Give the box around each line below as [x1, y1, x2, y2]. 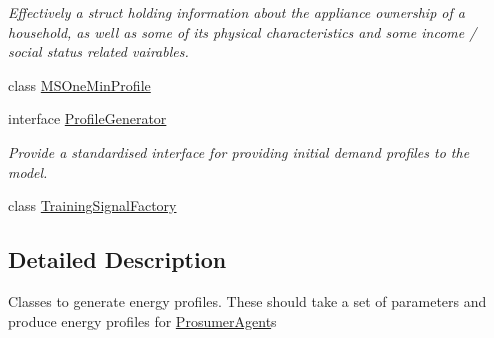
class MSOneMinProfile [8, 74, 151, 95]
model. [8, 161, 48, 182]
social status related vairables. [8, 41, 189, 62]
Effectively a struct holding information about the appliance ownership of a [8, 2, 465, 22]
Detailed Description [8, 244, 227, 275]
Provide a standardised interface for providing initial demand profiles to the [8, 141, 470, 162]
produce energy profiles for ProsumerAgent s [8, 310, 277, 331]
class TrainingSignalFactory [8, 195, 177, 216]
